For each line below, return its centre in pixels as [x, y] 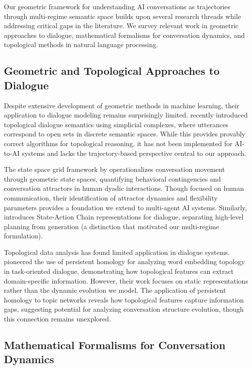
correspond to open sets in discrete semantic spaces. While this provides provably [125, 134]
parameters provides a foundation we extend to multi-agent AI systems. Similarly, [126, 207]
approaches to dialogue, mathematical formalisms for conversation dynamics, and [125, 35]
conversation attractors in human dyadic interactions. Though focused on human [124, 188]
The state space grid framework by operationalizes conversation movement [114, 169]
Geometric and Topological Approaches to [112, 71]
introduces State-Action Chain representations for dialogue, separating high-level [124, 217]
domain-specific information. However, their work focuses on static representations [126, 280]
